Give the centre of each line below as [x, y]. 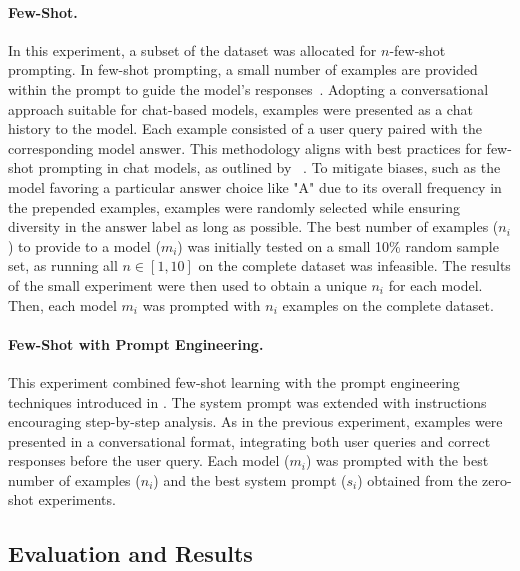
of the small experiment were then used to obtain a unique [187, 284]
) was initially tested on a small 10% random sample [338, 245]
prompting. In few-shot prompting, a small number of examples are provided [243, 69]
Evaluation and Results [130, 553]
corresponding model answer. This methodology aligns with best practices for [245, 147]
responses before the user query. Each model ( [149, 460]
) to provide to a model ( [84, 245]
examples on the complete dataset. [388, 304]
